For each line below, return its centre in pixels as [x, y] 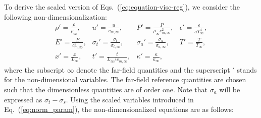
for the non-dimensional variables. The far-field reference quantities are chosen [125, 79]
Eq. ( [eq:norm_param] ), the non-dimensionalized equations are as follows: [119, 109]
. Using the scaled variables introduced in [130, 99]
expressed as [23, 99]
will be [230, 90]
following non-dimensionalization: [56, 16]
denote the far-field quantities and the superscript [153, 69]
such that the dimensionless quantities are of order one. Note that [106, 90]
